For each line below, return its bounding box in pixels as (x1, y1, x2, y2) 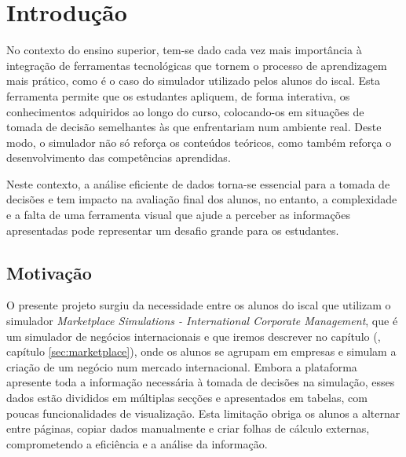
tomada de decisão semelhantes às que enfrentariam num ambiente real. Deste (6, 119, 382, 135)
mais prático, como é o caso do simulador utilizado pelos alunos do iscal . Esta (6, 72, 381, 89)
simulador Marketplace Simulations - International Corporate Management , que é (6, 313, 398, 329)
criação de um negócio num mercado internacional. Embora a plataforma (6, 358, 357, 375)
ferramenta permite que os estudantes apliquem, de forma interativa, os (6, 87, 350, 104)
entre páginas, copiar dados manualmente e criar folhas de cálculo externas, (6, 420, 370, 437)
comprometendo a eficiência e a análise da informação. (6, 435, 268, 452)
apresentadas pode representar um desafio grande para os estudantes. (6, 221, 339, 238)
